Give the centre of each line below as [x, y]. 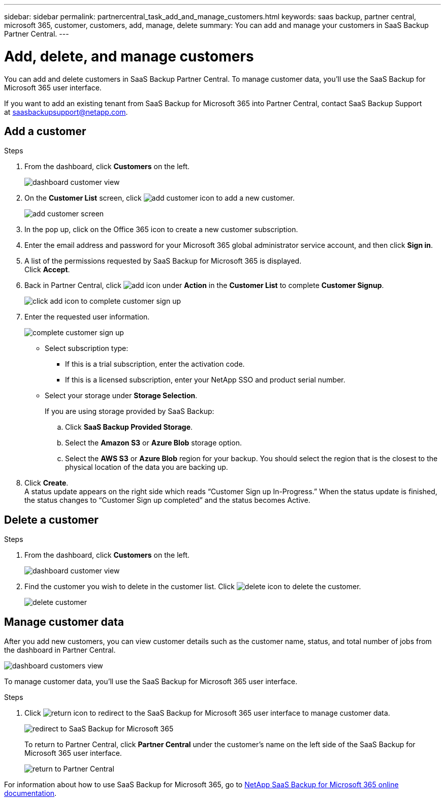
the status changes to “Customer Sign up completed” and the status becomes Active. [167, 500]
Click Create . [46, 483]
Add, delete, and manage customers [129, 56]
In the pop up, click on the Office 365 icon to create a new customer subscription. [161, 230]
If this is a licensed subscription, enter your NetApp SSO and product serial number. [205, 380]
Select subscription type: [87, 348]
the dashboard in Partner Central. [60, 650]
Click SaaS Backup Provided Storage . [129, 427]
